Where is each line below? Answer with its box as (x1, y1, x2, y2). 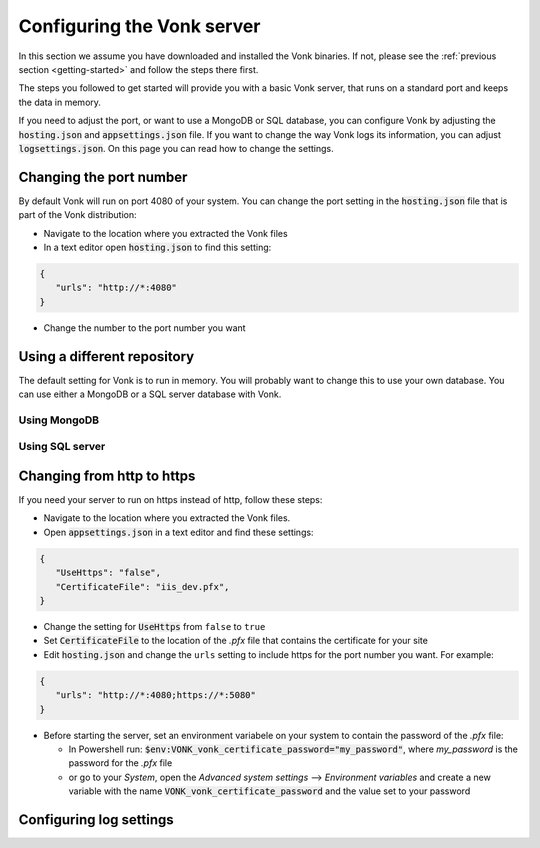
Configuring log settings (18, 811, 174, 828)
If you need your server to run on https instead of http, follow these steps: (18, 494, 323, 506)
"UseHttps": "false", (55, 567, 162, 579)
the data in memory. (18, 96, 102, 108)
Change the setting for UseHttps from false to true (43, 620, 266, 632)
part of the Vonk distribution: (18, 209, 137, 221)
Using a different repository (18, 348, 195, 365)
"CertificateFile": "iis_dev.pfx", (55, 581, 230, 592)
